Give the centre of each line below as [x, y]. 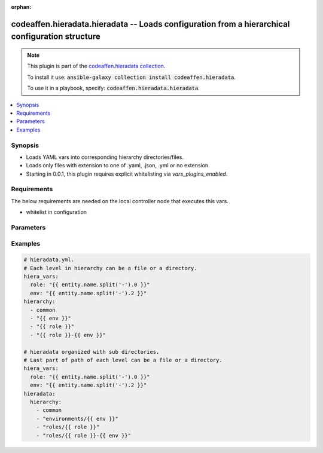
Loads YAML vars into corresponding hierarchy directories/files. [105, 157]
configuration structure [56, 37]
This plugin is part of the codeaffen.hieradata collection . [96, 66]
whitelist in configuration [56, 212]
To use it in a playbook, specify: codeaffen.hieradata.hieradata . [113, 88]
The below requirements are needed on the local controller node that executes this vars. [120, 201]
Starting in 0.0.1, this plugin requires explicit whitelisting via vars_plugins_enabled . [127, 174]
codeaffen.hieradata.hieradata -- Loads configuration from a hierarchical [150, 24]
